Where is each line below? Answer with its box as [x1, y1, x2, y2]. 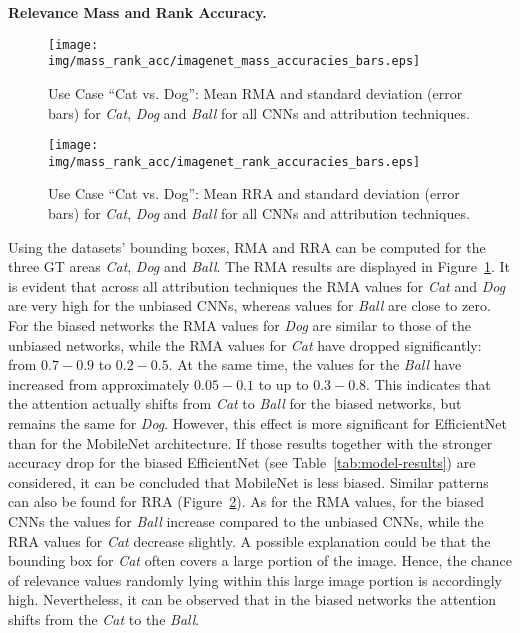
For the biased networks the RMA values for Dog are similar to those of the [8, 314, 472, 335]
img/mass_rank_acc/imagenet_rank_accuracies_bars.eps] [48, 154, 421, 169]
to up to [258, 373, 309, 394]
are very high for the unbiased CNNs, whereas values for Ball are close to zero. [8, 295, 491, 316]
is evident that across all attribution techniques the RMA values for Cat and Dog [8, 275, 506, 296]
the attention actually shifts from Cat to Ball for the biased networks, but [8, 393, 462, 414]
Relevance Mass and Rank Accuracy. [8, 2, 267, 22]
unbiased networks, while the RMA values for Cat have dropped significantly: [8, 334, 482, 355]
